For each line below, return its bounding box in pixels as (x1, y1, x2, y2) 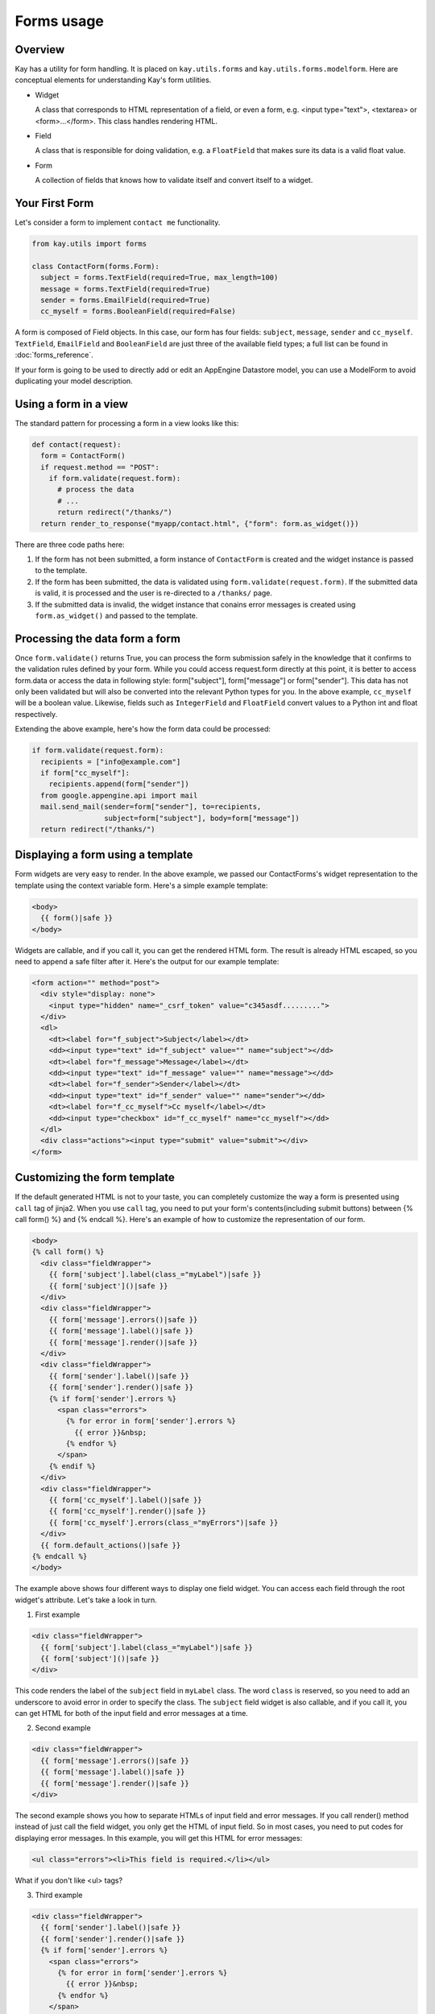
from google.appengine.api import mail (40, 790, 198, 800)
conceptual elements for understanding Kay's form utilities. (14, 75, 212, 85)
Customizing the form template (14, 1171, 175, 1184)
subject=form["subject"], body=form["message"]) (103, 814, 300, 823)
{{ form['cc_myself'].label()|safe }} (48, 1495, 202, 1505)
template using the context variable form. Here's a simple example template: (14, 881, 268, 890)
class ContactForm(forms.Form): (31, 262, 160, 271)
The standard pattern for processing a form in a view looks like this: (14, 418, 239, 428)
